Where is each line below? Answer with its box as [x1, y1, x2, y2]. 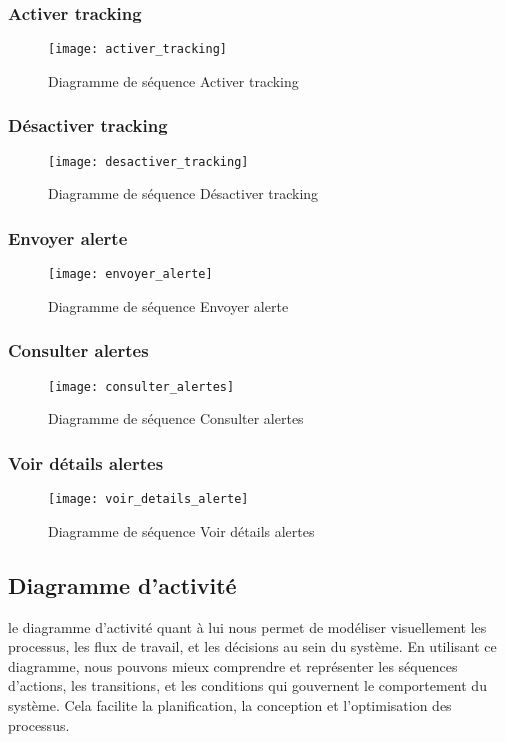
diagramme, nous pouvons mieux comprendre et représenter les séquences [8, 655, 458, 676]
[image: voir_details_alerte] [48, 492, 249, 507]
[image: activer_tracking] [48, 42, 227, 57]
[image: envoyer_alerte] [48, 267, 213, 282]
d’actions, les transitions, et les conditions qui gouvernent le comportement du [8, 675, 487, 696]
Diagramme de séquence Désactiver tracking [48, 183, 319, 204]
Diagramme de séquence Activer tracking [48, 70, 299, 91]
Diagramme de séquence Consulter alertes [48, 408, 304, 429]
